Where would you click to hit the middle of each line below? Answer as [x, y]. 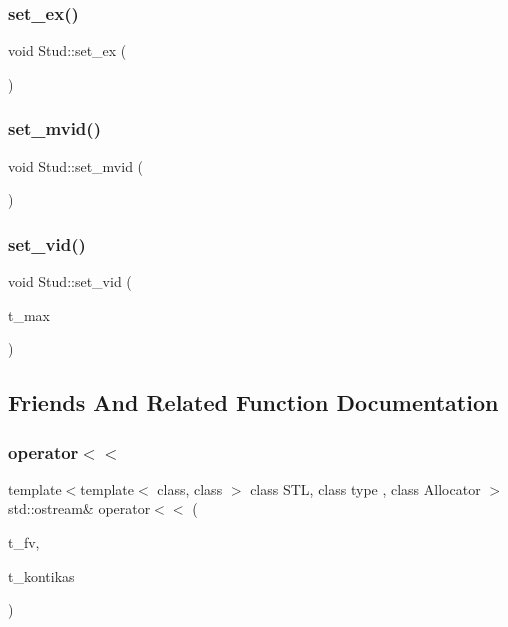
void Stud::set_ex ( [67, 50]
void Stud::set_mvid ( [76, 165]
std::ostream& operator [79, 508]
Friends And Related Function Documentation [253, 402]
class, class [190, 488]
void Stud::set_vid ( [70, 281]
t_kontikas [41, 575]
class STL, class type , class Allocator [365, 488]
